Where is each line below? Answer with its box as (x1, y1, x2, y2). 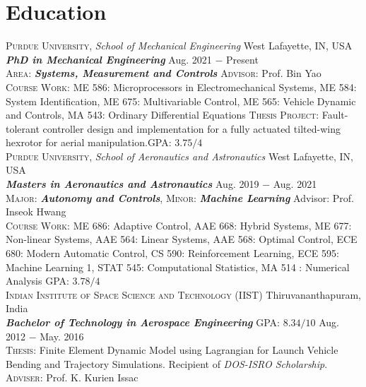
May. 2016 (40, 328, 84, 343)
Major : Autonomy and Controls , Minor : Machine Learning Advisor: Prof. (6, 190, 355, 205)
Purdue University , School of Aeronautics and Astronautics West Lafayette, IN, (6, 148, 353, 163)
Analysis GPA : (6, 273, 69, 288)
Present (226, 52, 259, 66)
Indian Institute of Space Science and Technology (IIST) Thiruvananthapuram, (6, 287, 361, 302)
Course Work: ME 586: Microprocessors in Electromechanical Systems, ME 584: (6, 79, 357, 94)
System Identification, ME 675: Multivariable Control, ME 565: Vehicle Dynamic (6, 93, 356, 108)
